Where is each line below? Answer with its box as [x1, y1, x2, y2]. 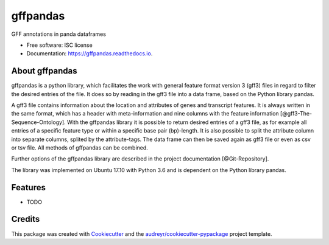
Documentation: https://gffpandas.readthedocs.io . [26, 50, 153, 57]
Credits [11, 214, 40, 224]
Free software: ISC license [26, 41, 93, 49]
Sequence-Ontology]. [11, 119, 66, 126]
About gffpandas [11, 66, 77, 76]
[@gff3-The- [280, 110, 313, 117]
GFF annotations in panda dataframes [11, 30, 107, 38]
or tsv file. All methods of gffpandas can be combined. [11, 143, 149, 151]
